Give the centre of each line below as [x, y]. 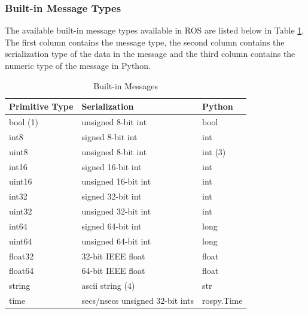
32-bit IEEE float [113, 256]
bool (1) [24, 122]
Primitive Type [41, 106]
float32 [22, 256]
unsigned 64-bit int [116, 241]
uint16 [21, 181]
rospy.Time [222, 301]
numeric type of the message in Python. [78, 65]
